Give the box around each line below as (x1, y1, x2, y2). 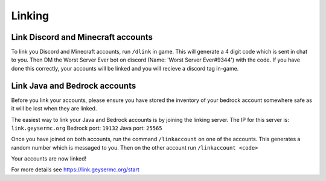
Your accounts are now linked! (11, 155, 87, 162)
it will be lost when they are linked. (11, 105, 97, 112)
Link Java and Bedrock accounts (11, 80, 136, 91)
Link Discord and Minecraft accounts (11, 32, 153, 42)
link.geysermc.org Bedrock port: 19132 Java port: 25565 (11, 124, 162, 132)
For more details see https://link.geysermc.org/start (11, 166, 140, 173)
